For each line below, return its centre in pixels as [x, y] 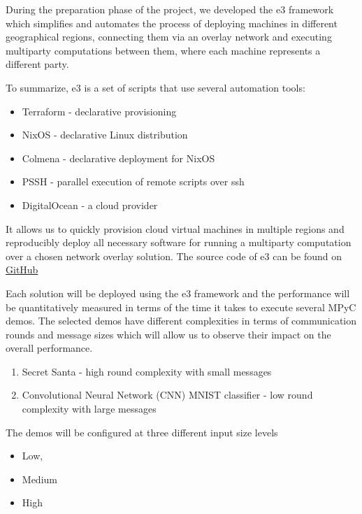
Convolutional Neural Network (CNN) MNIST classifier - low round [167, 395]
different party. [37, 64]
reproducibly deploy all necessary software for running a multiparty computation [179, 242]
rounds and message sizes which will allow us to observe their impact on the [168, 334]
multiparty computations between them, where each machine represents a [163, 50]
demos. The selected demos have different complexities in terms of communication [181, 321]
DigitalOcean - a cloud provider [90, 205]
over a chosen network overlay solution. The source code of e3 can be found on [174, 256]
